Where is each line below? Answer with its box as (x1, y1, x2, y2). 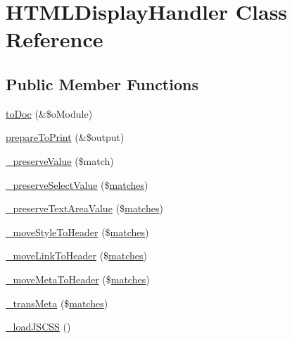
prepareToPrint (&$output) (6, 130, 125, 144)
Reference (6, 25, 103, 54)
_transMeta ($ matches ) (6, 295, 108, 310)
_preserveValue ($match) (6, 153, 114, 168)
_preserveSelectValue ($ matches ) (6, 177, 148, 192)
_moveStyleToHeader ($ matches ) (6, 224, 149, 239)
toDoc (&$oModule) (6, 106, 93, 121)
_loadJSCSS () (6, 319, 71, 334)
